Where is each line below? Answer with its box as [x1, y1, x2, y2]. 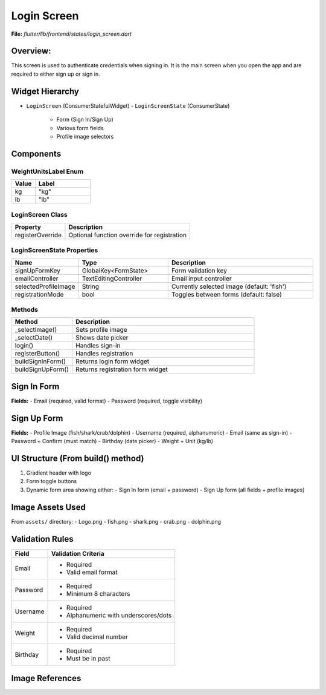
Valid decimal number [66, 633, 128, 641]
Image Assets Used [11, 502, 86, 512]
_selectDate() [14, 334, 53, 342]
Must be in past [66, 654, 111, 662]
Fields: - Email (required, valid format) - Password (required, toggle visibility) [11, 397, 203, 404]
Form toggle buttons [26, 478, 77, 485]
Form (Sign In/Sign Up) [56, 116, 114, 124]
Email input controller [171, 274, 232, 283]
